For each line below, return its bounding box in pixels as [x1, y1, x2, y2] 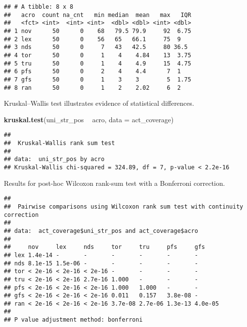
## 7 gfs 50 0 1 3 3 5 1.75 [4, 76, 191, 83]
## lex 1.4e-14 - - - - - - [4, 251, 198, 259]
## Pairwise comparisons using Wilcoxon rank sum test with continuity [4, 203, 243, 210]
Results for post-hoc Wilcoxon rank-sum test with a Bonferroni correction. [4, 178, 225, 188]
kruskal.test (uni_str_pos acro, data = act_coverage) [4, 114, 174, 124]
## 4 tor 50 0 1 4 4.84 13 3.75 [4, 51, 191, 59]
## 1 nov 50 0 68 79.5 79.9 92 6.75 [4, 27, 191, 34]
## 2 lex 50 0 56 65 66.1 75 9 [4, 35, 181, 43]
